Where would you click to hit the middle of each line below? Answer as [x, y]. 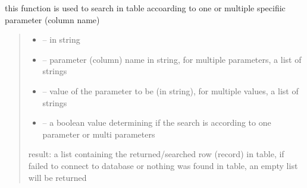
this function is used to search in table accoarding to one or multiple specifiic [145, 8]
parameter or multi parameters [99, 134]
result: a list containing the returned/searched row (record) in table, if [156, 154]
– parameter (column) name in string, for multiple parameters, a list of [172, 59]
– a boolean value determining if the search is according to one [157, 122]
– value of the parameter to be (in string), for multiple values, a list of [170, 90]
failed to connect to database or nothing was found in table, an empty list [163, 165]
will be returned [57, 177]
